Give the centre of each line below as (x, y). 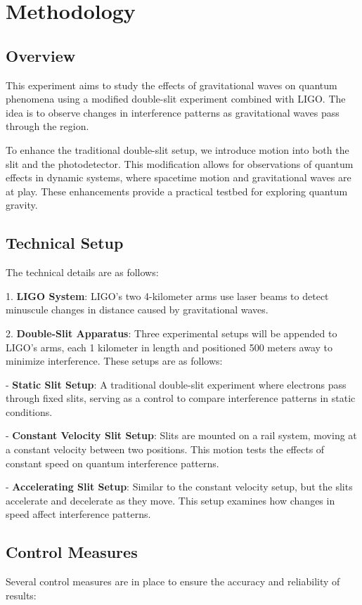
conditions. (29, 411)
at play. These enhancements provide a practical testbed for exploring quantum (177, 191)
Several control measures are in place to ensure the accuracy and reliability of (173, 581)
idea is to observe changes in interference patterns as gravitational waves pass (173, 112)
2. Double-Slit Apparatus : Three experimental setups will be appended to (172, 333)
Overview (41, 55)
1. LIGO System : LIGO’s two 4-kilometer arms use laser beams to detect (167, 295)
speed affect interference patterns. (78, 514)
